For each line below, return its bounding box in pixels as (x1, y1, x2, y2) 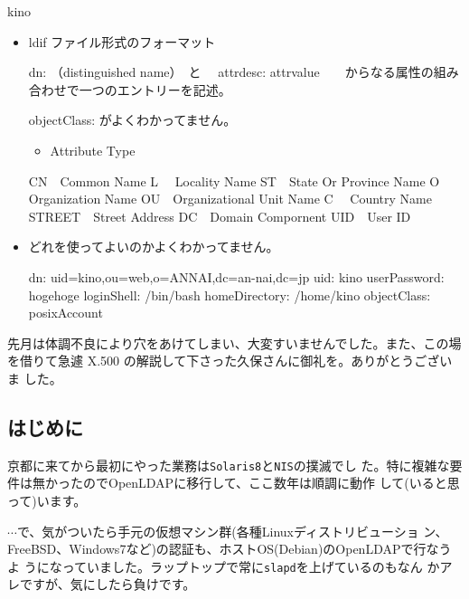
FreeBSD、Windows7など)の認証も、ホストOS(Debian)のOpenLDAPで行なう (7, 539, 452, 558)
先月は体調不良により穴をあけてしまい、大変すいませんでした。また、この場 (7, 333, 462, 352)
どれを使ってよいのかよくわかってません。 (28, 237, 279, 256)
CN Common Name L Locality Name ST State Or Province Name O (28, 171, 440, 190)
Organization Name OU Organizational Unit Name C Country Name (28, 189, 432, 208)
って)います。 (7, 490, 87, 509)
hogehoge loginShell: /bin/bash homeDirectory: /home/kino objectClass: (28, 285, 431, 304)
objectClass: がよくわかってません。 (28, 110, 237, 129)
